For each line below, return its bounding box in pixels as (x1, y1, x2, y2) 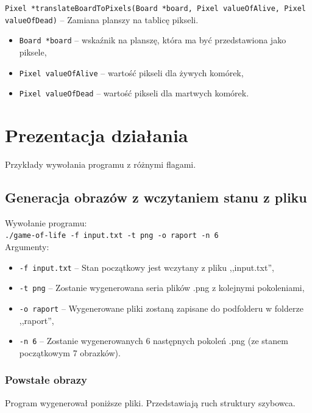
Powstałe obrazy (5, 372, 87, 387)
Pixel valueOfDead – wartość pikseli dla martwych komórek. (19, 87, 249, 99)
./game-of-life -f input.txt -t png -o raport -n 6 (5, 231, 219, 240)
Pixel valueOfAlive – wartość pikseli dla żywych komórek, (19, 66, 244, 79)
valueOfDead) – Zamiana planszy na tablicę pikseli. (5, 13, 199, 26)
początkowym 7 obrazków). (19, 346, 121, 359)
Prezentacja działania (5, 123, 188, 148)
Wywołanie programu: (5, 216, 87, 229)
